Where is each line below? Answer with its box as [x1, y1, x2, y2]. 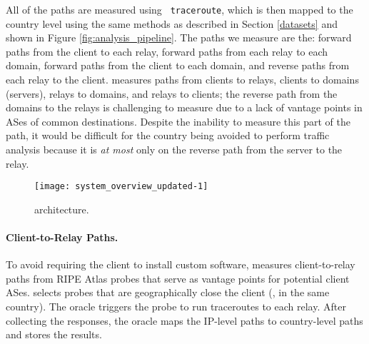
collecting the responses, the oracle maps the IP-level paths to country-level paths [6, 313, 363, 328]
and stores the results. [6, 327, 102, 342]
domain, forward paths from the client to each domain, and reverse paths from [6, 58, 350, 73]
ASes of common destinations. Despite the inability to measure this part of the [6, 113, 350, 128]
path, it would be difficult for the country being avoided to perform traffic [6, 128, 330, 143]
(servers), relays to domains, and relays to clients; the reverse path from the [6, 86, 338, 101]
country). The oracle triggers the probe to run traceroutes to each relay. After [6, 299, 346, 314]
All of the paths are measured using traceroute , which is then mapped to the [6, 2, 353, 16]
